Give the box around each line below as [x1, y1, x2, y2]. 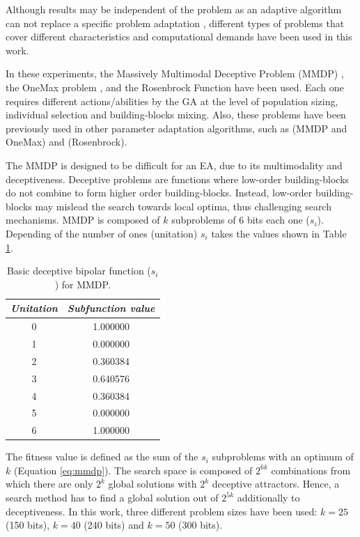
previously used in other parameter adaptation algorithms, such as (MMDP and [6, 120, 347, 135]
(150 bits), [6, 517, 50, 532]
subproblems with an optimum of [212, 449, 354, 464]
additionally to [237, 490, 300, 505]
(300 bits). [178, 517, 223, 532]
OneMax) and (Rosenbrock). [6, 134, 127, 149]
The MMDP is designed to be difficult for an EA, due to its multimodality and [6, 157, 343, 172]
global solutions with [108, 476, 197, 491]
